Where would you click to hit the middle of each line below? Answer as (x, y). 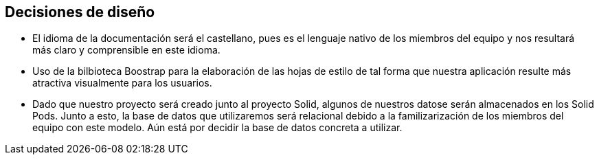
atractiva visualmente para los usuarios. (122, 83)
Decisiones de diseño (80, 12)
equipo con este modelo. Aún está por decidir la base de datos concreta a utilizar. (217, 128)
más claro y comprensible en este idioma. (126, 50)
